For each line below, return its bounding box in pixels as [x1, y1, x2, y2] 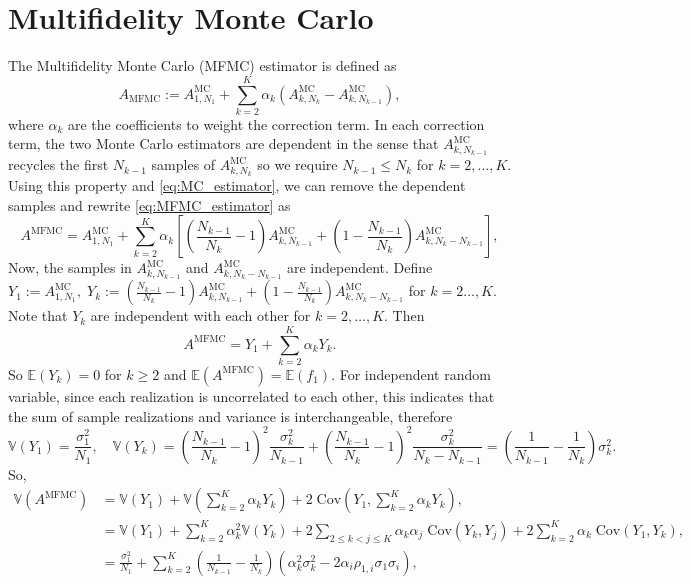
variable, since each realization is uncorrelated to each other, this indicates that [8, 385, 495, 406]
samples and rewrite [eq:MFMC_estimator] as [8, 194, 291, 215]
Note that [8, 305, 68, 326]
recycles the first [8, 154, 109, 175]
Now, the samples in [8, 257, 132, 278]
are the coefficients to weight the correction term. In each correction [68, 113, 485, 134]
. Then [384, 305, 425, 326]
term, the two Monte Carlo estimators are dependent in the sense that [8, 133, 439, 154]
